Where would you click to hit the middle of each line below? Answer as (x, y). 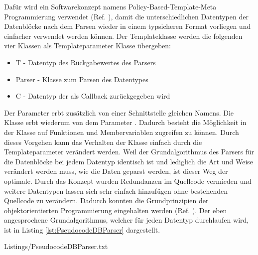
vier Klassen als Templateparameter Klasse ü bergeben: (87, 46)
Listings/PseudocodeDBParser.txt (56, 246)
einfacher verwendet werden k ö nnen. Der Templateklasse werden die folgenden (123, 36)
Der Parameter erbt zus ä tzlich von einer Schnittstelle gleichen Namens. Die (119, 112)
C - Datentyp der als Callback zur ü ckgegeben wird (93, 96)
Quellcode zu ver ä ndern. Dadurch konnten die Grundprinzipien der (106, 200)
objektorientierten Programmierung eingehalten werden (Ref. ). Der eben (116, 210)
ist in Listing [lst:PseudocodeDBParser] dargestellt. (82, 229)
